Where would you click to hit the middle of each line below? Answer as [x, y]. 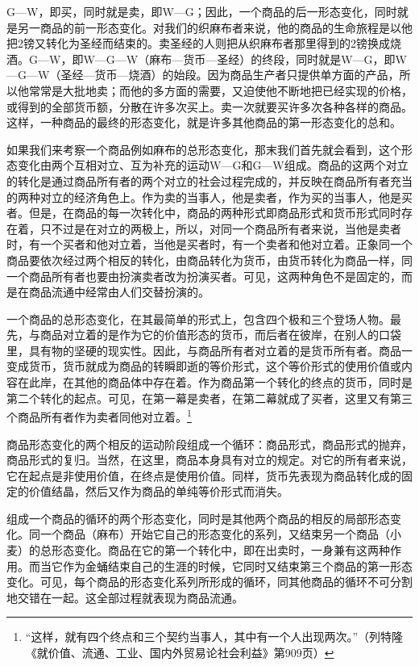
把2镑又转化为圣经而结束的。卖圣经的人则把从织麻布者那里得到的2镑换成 [198, 43]
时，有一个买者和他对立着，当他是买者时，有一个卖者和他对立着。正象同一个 [209, 244]
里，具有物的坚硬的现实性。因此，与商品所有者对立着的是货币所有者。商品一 [209, 350]
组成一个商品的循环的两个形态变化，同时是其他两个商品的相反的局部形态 [198, 518]
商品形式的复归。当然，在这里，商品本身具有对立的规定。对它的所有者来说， [209, 460]
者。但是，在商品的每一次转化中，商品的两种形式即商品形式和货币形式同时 [204, 213]
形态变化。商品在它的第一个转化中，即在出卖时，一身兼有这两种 [220, 550]
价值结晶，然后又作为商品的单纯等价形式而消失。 [158, 491]
